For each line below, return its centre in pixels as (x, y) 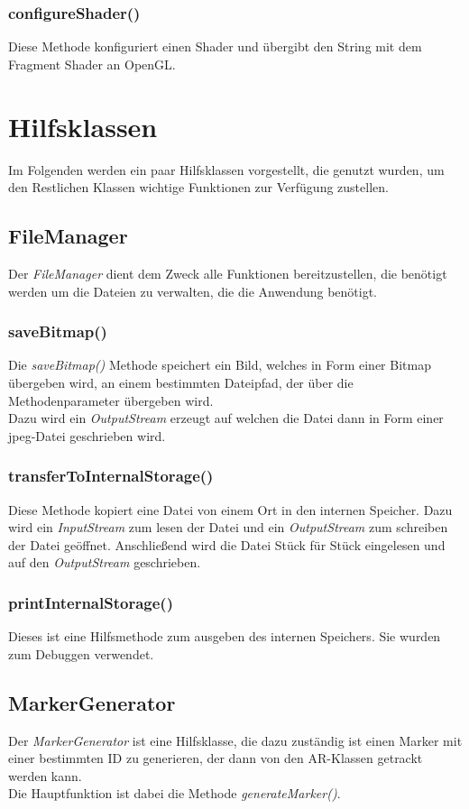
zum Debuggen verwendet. (81, 653)
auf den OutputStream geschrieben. (105, 562)
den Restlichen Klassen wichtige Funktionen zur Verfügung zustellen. (198, 187)
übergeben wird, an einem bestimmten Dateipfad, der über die (181, 382)
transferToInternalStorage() (111, 476)
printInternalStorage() (91, 602)
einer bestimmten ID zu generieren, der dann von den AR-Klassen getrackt (216, 758)
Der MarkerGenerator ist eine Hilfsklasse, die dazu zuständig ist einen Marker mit (235, 740)
